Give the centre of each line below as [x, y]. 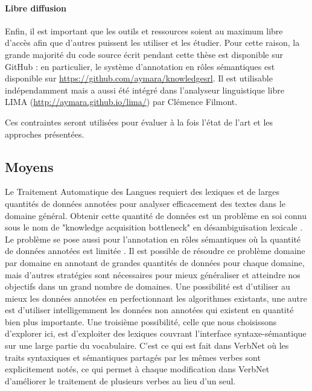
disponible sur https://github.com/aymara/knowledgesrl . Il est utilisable [139, 78]
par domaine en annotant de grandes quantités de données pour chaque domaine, [155, 262]
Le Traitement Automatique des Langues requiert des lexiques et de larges [142, 192]
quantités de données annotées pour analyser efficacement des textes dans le [145, 203]
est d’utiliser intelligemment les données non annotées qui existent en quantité [149, 310]
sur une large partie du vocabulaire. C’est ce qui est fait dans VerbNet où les [147, 345]
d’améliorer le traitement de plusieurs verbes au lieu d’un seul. [120, 380]
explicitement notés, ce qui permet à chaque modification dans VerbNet [137, 369]
